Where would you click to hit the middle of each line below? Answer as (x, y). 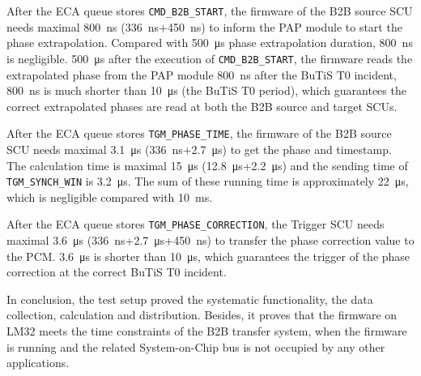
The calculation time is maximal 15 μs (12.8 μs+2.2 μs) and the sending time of (207, 165)
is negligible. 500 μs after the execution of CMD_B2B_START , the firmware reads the (210, 58)
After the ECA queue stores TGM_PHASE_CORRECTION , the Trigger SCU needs (196, 224)
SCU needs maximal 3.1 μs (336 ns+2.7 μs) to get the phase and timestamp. (199, 149)
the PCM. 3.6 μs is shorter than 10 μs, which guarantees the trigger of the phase (208, 256)
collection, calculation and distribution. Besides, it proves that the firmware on (202, 315)
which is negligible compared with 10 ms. (110, 197)
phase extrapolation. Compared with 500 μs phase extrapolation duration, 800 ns (210, 43)
